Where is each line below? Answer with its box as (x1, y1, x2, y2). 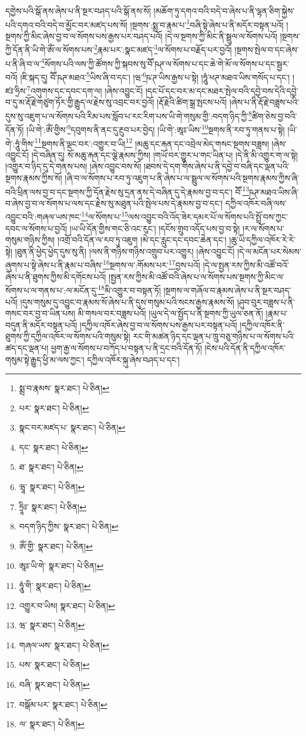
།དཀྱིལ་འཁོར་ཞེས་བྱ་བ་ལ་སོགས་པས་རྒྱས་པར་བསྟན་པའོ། (79, 318, 237, 331)
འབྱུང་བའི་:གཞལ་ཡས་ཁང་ (5, 211, 82, 223)
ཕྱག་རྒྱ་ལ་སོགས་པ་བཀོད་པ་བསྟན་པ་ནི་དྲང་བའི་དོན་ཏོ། (51, 341, 202, 354)
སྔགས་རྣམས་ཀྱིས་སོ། (5, 171, 62, 184)
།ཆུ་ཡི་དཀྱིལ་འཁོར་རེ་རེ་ (229, 234, 296, 246)
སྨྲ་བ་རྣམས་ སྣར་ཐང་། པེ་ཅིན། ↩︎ (19, 382, 109, 394)
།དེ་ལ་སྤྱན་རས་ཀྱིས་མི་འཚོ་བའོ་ (203, 259, 289, 271)
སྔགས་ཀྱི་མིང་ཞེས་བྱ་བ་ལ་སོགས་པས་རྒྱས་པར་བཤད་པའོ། (5, 29, 163, 42)
